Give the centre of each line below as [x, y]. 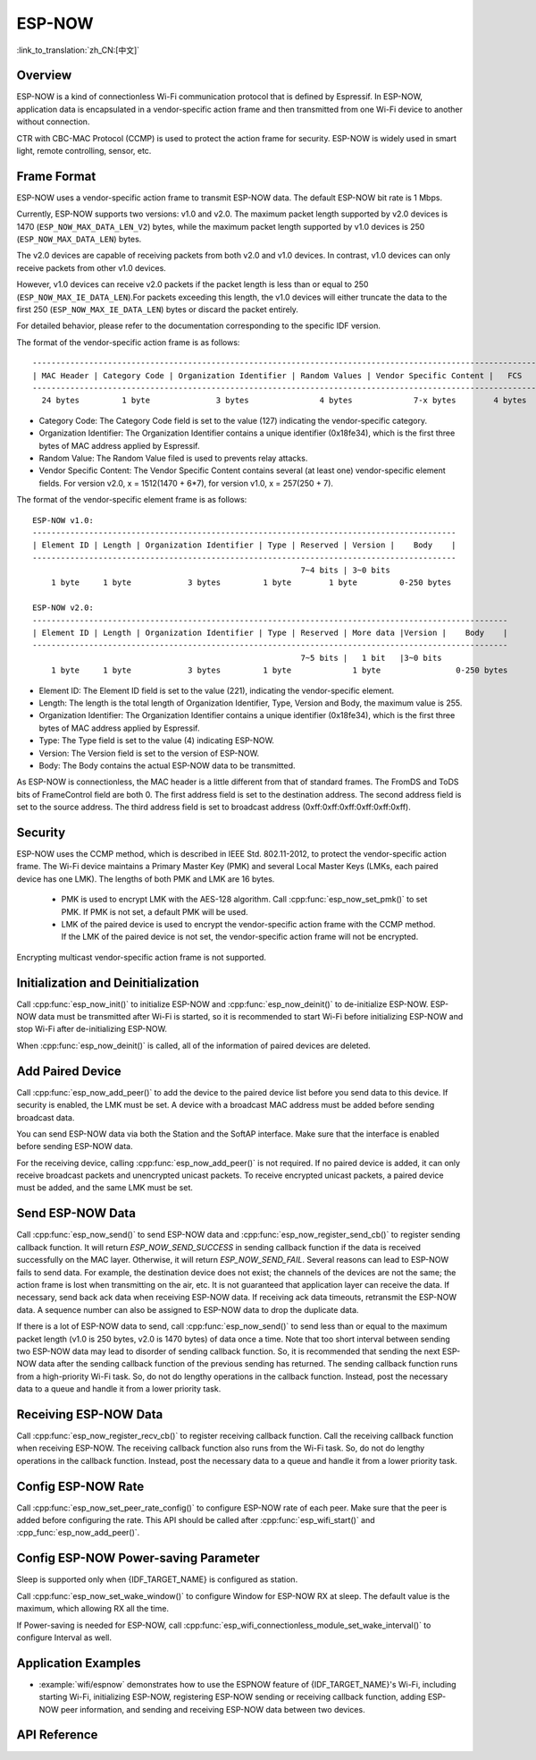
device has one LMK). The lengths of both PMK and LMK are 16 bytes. [146, 879]
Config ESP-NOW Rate [80, 1486]
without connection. [53, 122]
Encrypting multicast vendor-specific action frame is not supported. [142, 957]
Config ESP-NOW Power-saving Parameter [138, 1558]
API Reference [57, 1735]
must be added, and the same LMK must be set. [105, 1188]
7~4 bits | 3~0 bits [345, 571]
